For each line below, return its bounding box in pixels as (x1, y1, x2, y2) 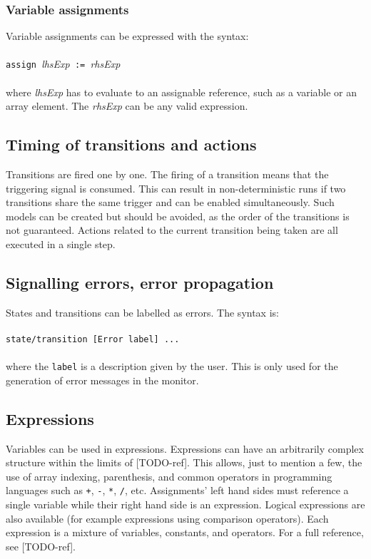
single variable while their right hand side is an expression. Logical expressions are (6, 497, 365, 512)
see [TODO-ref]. (6, 538, 76, 553)
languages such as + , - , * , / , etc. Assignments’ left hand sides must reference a (6, 483, 349, 498)
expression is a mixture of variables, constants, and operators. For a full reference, (6, 525, 364, 540)
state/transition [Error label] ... (6, 334, 180, 344)
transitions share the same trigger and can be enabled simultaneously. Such (6, 195, 335, 210)
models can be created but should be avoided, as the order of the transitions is (6, 208, 350, 223)
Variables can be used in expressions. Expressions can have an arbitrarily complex (6, 441, 364, 456)
